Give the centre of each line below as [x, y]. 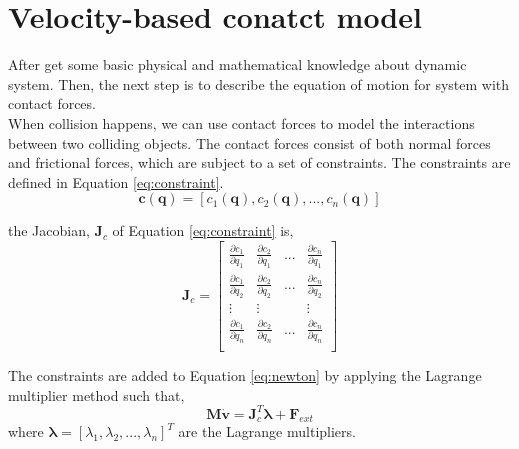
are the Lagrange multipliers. [267, 431]
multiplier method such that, [96, 394]
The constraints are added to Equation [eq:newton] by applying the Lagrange [245, 375]
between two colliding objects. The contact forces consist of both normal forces [249, 142]
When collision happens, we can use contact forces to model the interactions [241, 122]
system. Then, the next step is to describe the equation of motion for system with [259, 83]
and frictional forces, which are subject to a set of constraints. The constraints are [259, 162]
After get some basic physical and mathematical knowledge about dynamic [237, 64]
